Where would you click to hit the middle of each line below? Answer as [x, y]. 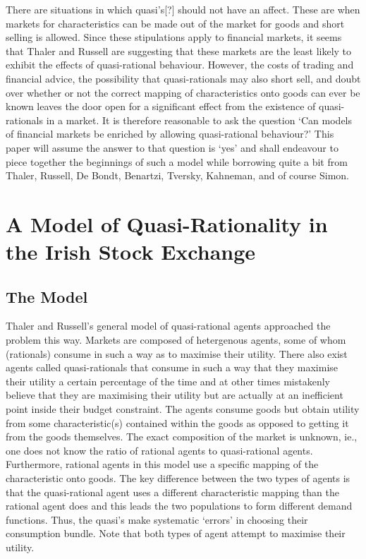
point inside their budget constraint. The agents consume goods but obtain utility [183, 409]
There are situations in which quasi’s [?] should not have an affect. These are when [183, 9]
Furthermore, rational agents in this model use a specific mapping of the [162, 464]
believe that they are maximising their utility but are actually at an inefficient [175, 395]
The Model [47, 296]
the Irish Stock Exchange [131, 252]
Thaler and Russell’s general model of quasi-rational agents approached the [168, 326]
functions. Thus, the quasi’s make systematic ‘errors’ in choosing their [157, 519]
